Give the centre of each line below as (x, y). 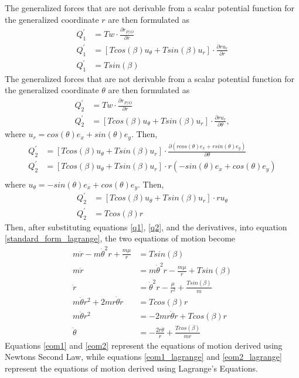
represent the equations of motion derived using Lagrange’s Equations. (131, 368)
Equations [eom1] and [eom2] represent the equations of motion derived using (144, 345)
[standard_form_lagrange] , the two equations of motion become (120, 238)
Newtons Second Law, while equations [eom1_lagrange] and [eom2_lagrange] (143, 357)
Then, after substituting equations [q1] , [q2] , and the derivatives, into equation (146, 227)
